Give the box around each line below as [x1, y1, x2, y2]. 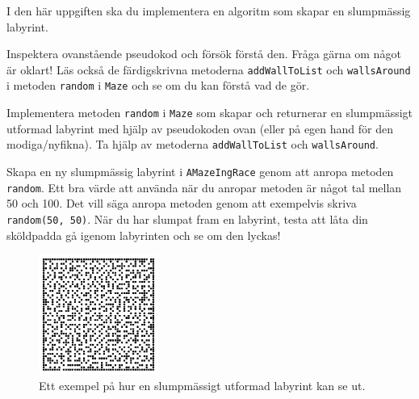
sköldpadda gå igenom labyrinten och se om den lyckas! [6, 226, 281, 243]
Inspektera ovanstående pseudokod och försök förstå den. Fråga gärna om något [6, 45, 401, 62]
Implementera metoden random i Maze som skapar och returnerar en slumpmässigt [6, 104, 413, 121]
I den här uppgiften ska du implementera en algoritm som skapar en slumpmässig [6, 2, 411, 19]
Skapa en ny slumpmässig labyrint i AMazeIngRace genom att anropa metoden [6, 163, 394, 179]
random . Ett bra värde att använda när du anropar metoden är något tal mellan [6, 178, 402, 195]
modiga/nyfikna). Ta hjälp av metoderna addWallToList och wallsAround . [6, 136, 379, 153]
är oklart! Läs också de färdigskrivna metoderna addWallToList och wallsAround [6, 61, 411, 78]
